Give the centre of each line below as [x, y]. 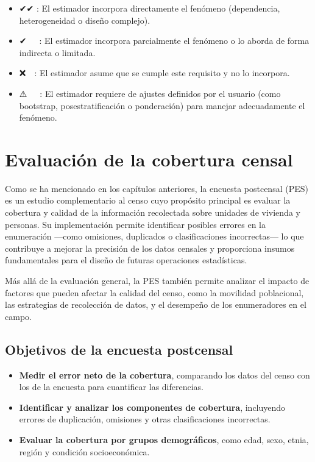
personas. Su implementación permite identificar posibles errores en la [136, 224]
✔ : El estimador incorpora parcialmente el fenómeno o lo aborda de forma [164, 41]
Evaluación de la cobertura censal [149, 159]
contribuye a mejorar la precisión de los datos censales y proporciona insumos [150, 248]
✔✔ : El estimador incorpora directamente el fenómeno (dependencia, [150, 8]
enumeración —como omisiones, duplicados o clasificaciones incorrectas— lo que [154, 236]
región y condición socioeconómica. [84, 451]
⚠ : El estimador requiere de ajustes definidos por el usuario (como [150, 93]
